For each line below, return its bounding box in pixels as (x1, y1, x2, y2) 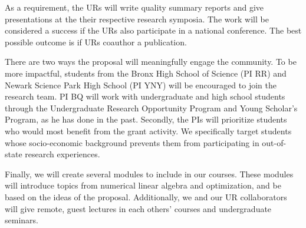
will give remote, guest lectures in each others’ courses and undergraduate (5, 202, 272, 214)
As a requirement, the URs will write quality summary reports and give (5, 1, 264, 13)
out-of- (262, 136, 287, 148)
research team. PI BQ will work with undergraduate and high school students (5, 90, 285, 103)
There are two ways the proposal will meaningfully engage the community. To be (5, 55, 297, 68)
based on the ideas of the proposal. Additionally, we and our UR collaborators (5, 190, 287, 203)
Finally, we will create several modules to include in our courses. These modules (5, 167, 294, 180)
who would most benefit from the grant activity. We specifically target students (5, 124, 292, 137)
